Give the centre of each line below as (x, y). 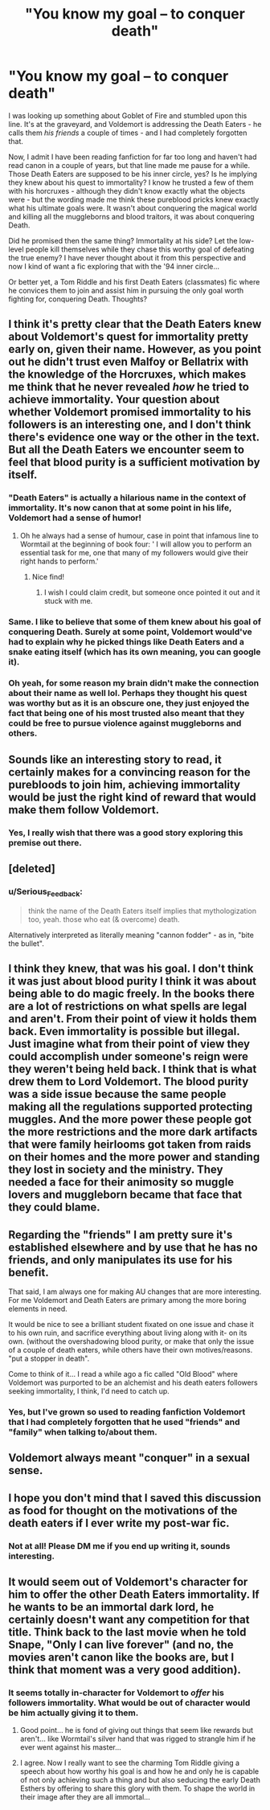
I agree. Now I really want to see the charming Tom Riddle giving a (129, 1763)
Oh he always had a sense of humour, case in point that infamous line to (139, 535)
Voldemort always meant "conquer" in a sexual (129, 1458)
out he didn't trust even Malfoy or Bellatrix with (129, 362)
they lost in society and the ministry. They (116, 1170)
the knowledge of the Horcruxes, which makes (127, 375)
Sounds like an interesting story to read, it (115, 759)
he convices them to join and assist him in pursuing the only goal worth (126, 290)
